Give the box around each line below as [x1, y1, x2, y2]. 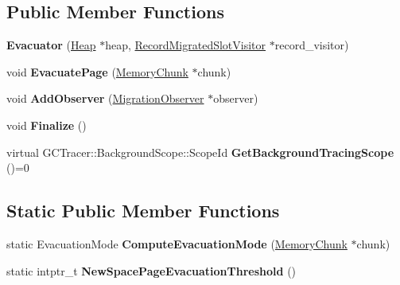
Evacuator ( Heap [6, 37, 96, 53]
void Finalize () [6, 116, 87, 133]
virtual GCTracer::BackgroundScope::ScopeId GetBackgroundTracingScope [6, 143, 394, 160]
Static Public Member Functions [6, 198, 280, 223]
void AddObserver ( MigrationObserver [6, 90, 204, 107]
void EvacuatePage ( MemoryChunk [6, 63, 188, 80]
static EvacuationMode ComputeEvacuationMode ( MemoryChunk [6, 235, 348, 252]
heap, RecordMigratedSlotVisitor [105, 37, 266, 53]
